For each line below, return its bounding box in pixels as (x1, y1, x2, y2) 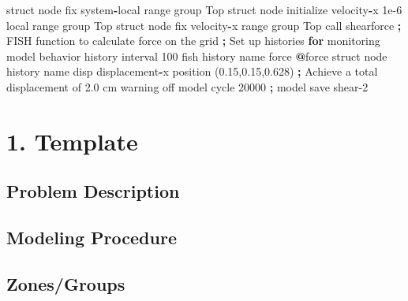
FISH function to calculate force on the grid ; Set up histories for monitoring (6, 32, 380, 49)
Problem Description (6, 179, 180, 203)
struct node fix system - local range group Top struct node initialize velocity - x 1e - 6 (6, 2, 402, 17)
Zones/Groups (6, 271, 125, 295)
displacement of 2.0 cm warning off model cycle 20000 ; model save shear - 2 (6, 78, 369, 95)
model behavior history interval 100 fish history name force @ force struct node (6, 47, 387, 64)
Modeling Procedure (6, 225, 177, 250)
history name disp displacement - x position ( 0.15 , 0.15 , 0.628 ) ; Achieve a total (6, 63, 378, 80)
